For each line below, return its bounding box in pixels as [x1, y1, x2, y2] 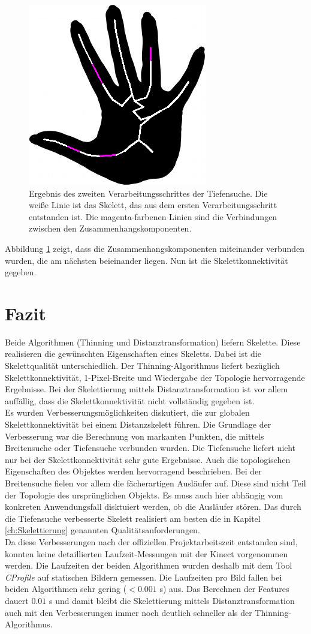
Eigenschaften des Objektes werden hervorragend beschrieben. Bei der [5, 465, 262, 477]
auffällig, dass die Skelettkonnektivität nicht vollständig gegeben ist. [5, 394, 255, 407]
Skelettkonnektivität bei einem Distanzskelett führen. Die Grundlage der [5, 418, 271, 431]
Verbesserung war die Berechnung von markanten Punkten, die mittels [5, 429, 264, 442]
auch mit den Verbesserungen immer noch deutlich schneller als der [5, 606, 252, 618]
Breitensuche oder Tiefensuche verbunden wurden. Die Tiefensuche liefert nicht [5, 441, 295, 454]
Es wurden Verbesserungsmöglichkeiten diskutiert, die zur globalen [5, 406, 250, 419]
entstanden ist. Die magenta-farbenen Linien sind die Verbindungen [29, 210, 277, 223]
